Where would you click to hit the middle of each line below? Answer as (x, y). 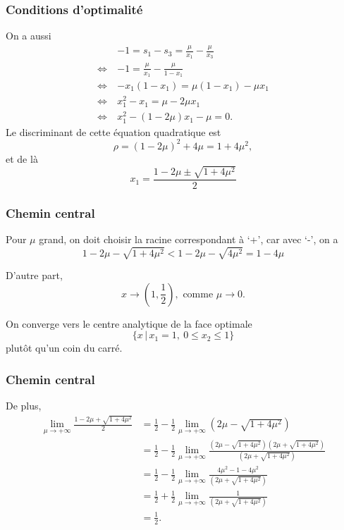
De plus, (24, 406)
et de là (22, 158)
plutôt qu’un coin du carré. (64, 348)
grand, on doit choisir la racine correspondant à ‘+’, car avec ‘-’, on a (189, 239)
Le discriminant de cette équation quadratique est (113, 131)
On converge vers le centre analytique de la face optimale (129, 323)
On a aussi (29, 36)
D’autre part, (34, 275)
